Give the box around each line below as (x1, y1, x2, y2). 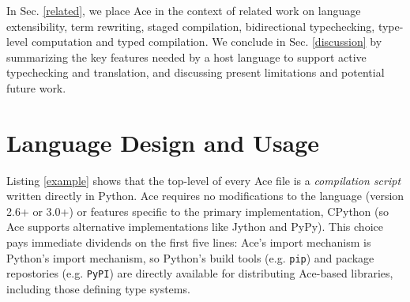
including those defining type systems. (6, 280, 190, 296)
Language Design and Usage (6, 126, 320, 158)
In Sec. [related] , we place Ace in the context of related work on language (6, 2, 361, 18)
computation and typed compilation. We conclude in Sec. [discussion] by (31, 33, 382, 50)
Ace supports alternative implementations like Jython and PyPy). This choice (6, 218, 383, 235)
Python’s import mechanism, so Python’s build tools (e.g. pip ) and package (6, 249, 374, 266)
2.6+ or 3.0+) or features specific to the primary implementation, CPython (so (6, 202, 389, 219)
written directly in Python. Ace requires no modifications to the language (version (6, 187, 404, 204)
